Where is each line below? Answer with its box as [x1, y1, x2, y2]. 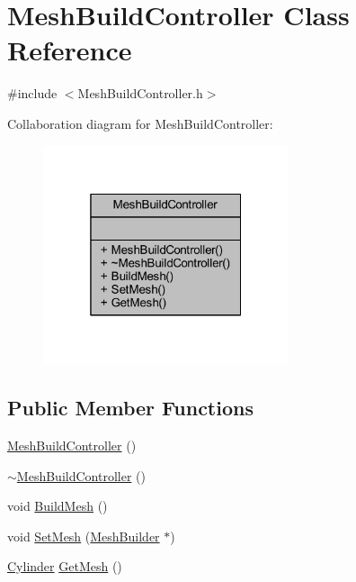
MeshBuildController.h [77, 84, 203, 103]
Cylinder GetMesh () [7, 557, 122, 576]
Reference [7, 32, 132, 68]
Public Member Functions [7, 394, 254, 422]
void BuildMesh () [7, 496, 108, 515]
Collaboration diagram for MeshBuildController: [7, 114, 273, 132]
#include [7, 84, 58, 103]
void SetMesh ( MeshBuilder [7, 526, 160, 545]
